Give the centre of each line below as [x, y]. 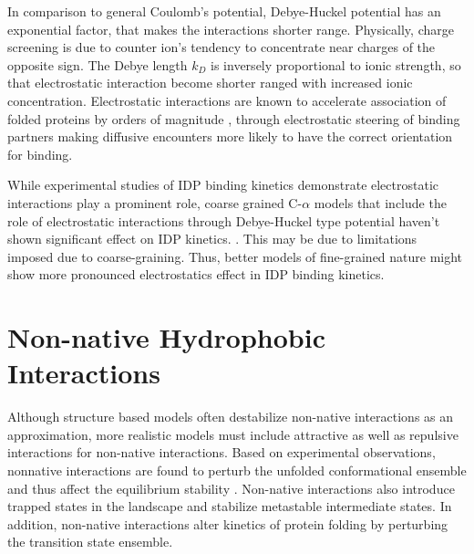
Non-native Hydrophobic [166, 337]
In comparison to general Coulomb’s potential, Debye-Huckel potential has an [224, 11]
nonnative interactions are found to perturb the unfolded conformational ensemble [237, 470]
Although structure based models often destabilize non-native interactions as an [231, 417]
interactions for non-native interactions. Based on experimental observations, [222, 452]
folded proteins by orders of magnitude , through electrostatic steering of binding [234, 118]
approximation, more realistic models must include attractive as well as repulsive [233, 434]
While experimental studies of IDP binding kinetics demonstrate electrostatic [223, 185]
